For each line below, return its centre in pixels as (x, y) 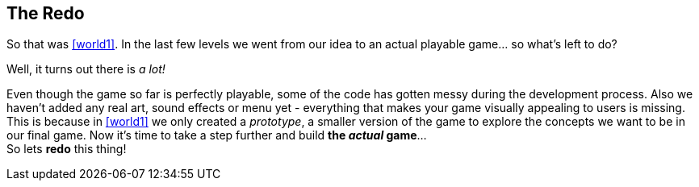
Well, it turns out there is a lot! (86, 69)
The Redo (46, 13)
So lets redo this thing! (67, 149)
